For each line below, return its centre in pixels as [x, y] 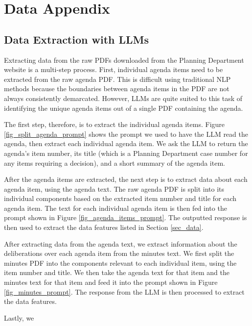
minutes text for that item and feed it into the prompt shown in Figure [111, 282]
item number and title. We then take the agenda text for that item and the [117, 272]
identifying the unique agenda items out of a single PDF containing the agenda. [124, 108]
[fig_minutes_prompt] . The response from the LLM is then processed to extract [124, 291]
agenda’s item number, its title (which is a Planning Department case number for [126, 153]
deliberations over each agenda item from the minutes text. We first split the [119, 253]
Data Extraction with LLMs [77, 39]
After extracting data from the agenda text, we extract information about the [121, 243]
